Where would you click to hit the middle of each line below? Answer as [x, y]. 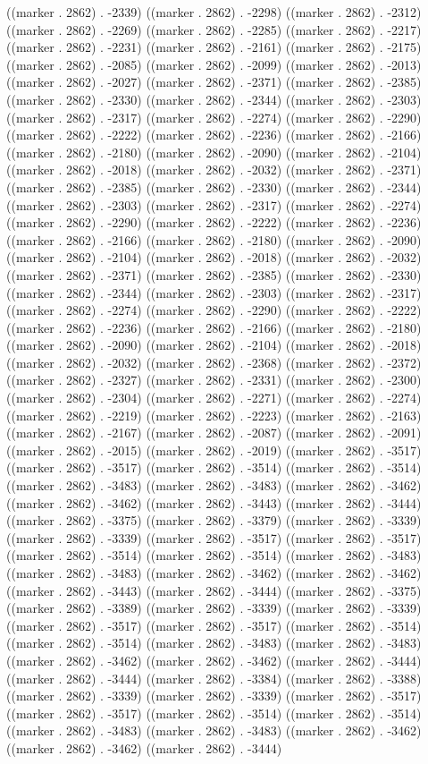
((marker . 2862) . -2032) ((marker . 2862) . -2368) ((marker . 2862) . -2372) [214, 362]
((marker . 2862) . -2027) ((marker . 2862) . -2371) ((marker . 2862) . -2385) [214, 82]
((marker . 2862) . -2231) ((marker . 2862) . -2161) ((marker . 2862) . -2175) [214, 47]
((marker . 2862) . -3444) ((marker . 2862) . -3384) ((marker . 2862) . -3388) [214, 678]
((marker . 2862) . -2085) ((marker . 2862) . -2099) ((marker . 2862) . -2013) [214, 64]
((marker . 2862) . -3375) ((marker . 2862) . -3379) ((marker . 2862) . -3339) [214, 520]
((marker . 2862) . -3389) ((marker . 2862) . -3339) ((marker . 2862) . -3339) [214, 608]
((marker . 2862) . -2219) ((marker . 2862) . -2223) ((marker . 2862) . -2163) [214, 415]
